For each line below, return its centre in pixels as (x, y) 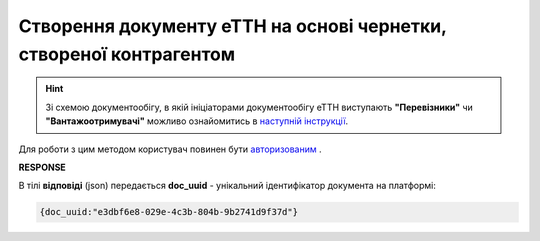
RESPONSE (42, 167)
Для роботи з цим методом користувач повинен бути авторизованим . (170, 149)
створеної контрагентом (126, 54)
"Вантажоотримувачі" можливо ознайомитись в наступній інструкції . (197, 121)
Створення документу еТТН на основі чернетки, (232, 26)
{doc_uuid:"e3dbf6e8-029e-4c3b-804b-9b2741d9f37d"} (169, 212)
